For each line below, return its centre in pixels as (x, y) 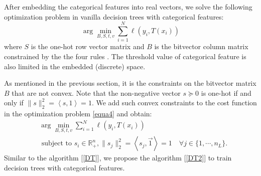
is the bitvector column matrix (201, 46)
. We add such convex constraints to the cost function (174, 103)
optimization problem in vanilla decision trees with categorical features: (114, 16)
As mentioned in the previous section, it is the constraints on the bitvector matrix (130, 83)
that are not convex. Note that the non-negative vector (96, 93)
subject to (57, 144)
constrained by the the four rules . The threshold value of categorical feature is (125, 56)
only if (14, 103)
